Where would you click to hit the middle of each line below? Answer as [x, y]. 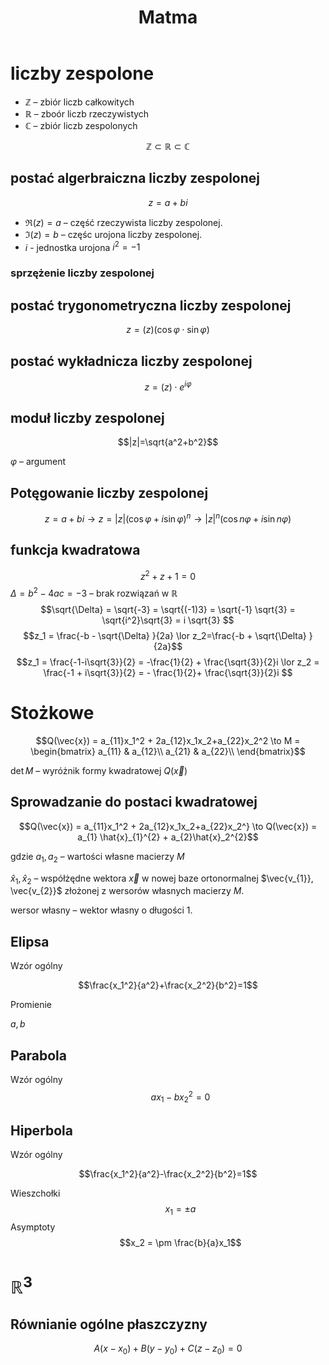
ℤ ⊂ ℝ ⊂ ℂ [168, 146]
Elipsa [30, 941]
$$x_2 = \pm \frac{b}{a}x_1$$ [180, 1243]
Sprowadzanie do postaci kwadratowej [134, 802]
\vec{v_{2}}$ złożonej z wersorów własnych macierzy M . [127, 891]
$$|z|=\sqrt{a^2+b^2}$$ [168, 442]
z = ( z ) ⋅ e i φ [168, 386]
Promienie [31, 1005]
